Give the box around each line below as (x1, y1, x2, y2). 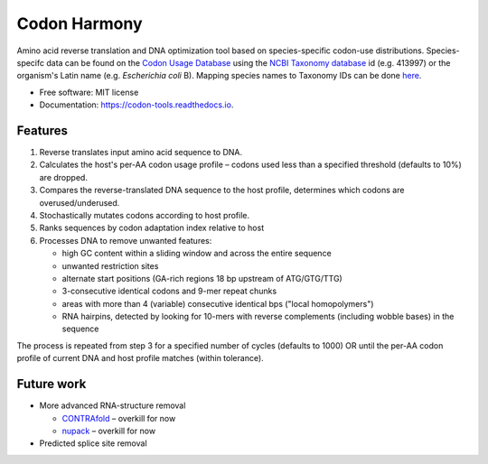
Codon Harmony (16, 14, 144, 33)
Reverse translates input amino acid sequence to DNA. (39, 147, 243, 158)
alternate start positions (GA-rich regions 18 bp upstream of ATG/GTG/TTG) (61, 273, 343, 283)
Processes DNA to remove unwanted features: (39, 235, 212, 246)
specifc (16, 57, 45, 68)
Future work (16, 376, 87, 392)
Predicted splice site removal (39, 438, 148, 449)
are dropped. (39, 172, 88, 182)
